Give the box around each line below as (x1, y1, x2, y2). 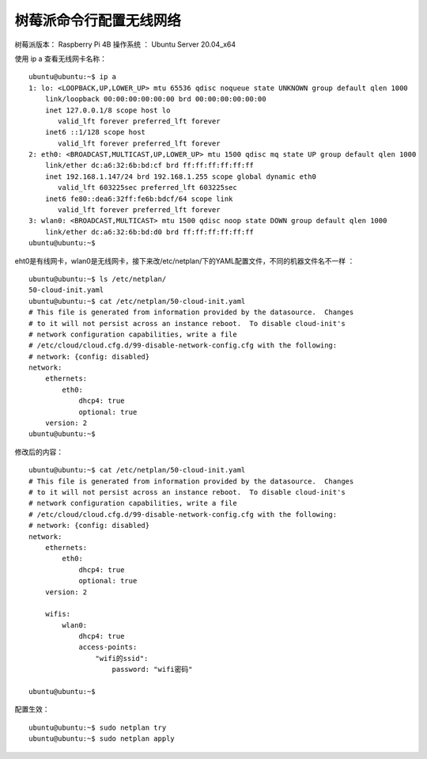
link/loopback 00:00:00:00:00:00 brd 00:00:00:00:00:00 (44, 95, 266, 104)
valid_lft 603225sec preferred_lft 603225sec (58, 183, 237, 192)
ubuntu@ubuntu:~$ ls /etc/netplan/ (28, 274, 167, 283)
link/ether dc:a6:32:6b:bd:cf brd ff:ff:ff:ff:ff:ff (44, 161, 255, 170)
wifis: (44, 609, 71, 619)
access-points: (78, 643, 138, 652)
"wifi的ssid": (95, 654, 149, 662)
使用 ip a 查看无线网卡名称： (14, 54, 107, 63)
